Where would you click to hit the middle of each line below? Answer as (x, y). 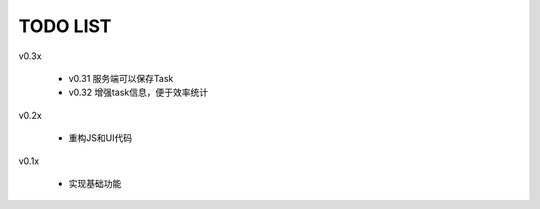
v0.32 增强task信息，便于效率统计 (138, 92)
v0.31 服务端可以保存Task (121, 78)
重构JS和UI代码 (100, 138)
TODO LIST (65, 26)
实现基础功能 (95, 183)
